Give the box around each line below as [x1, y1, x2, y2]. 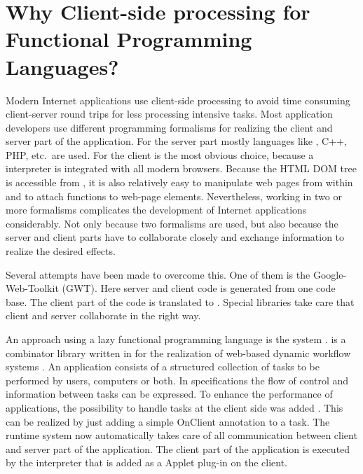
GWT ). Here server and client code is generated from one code [65, 281, 336, 295]
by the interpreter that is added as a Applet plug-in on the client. [6, 455, 288, 470]
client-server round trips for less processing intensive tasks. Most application [6, 106, 333, 121]
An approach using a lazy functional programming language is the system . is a [6, 332, 346, 346]
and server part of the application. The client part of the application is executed [6, 441, 350, 456]
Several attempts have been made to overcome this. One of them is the [6, 267, 310, 281]
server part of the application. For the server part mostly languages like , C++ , [6, 134, 347, 148]
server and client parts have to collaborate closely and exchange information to [6, 230, 345, 244]
